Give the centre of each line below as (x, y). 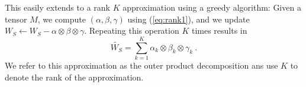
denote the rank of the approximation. (74, 77)
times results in (219, 30)
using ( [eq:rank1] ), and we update (189, 19)
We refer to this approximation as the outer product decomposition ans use (141, 65)
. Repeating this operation (132, 30)
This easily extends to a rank (57, 7)
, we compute (62, 19)
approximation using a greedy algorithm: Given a (212, 7)
